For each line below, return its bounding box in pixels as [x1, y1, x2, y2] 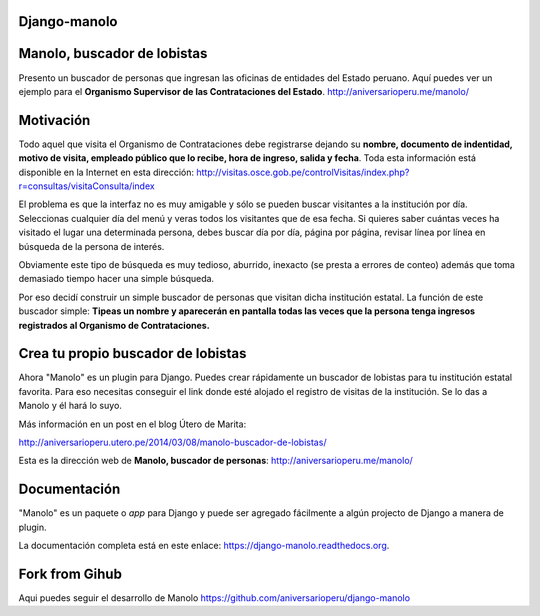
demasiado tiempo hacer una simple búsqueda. [18, 273, 215, 285]
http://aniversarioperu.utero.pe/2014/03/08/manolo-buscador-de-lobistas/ [18, 436, 327, 448]
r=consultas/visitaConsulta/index [18, 180, 155, 192]
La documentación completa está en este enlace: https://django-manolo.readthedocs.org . [18, 540, 390, 552]
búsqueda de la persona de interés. [18, 240, 165, 252]
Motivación [18, 111, 91, 129]
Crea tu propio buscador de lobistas [18, 345, 247, 362]
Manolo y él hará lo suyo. [18, 400, 122, 412]
